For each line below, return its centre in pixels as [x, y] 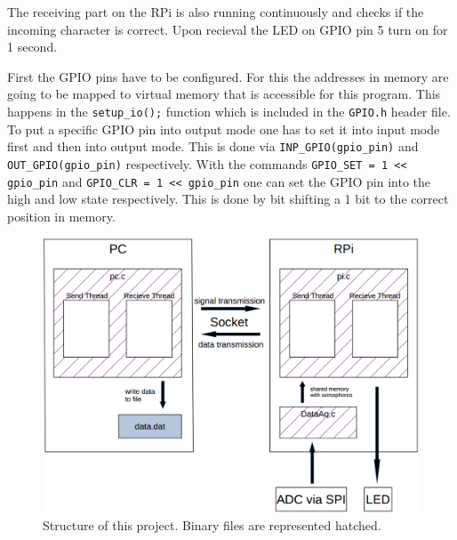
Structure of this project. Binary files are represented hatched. [212, 525]
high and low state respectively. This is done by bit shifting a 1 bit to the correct [228, 199]
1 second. [32, 47]
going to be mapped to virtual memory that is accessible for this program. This [224, 94]
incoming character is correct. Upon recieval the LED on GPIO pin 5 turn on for [228, 29]
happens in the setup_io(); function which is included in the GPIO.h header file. [229, 111]
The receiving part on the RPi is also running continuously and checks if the [216, 12]
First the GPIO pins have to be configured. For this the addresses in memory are [228, 76]
